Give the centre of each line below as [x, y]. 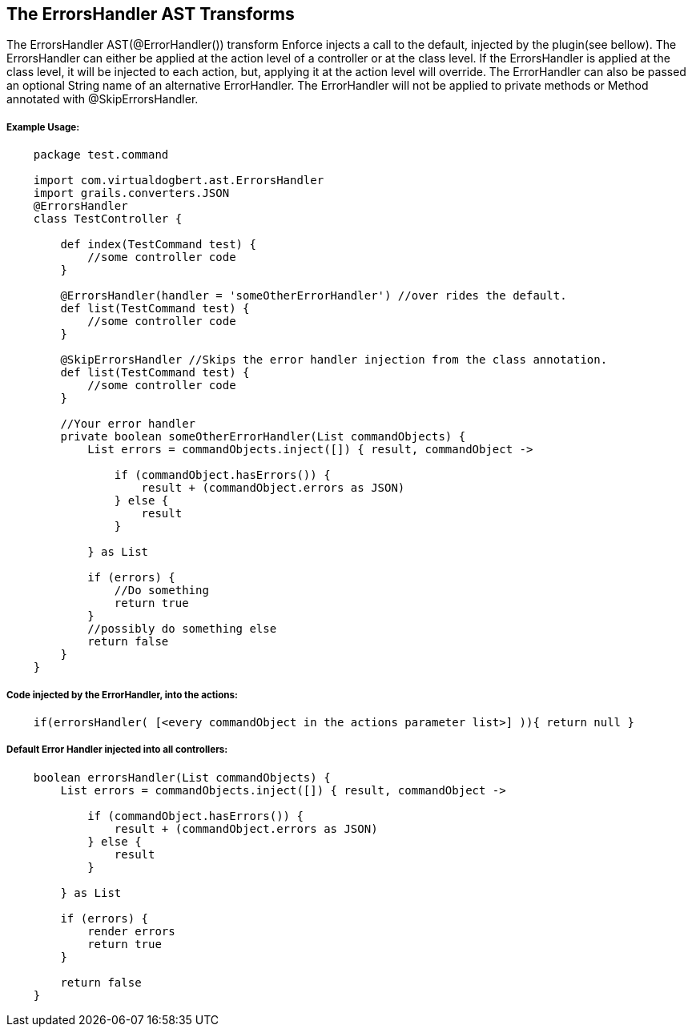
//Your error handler [128, 424]
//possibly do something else [182, 629]
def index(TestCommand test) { [158, 245]
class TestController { [108, 219]
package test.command [101, 155]
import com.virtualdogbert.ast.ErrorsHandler [179, 181]
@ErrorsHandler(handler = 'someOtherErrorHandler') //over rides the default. [314, 296]
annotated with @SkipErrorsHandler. [103, 99]
